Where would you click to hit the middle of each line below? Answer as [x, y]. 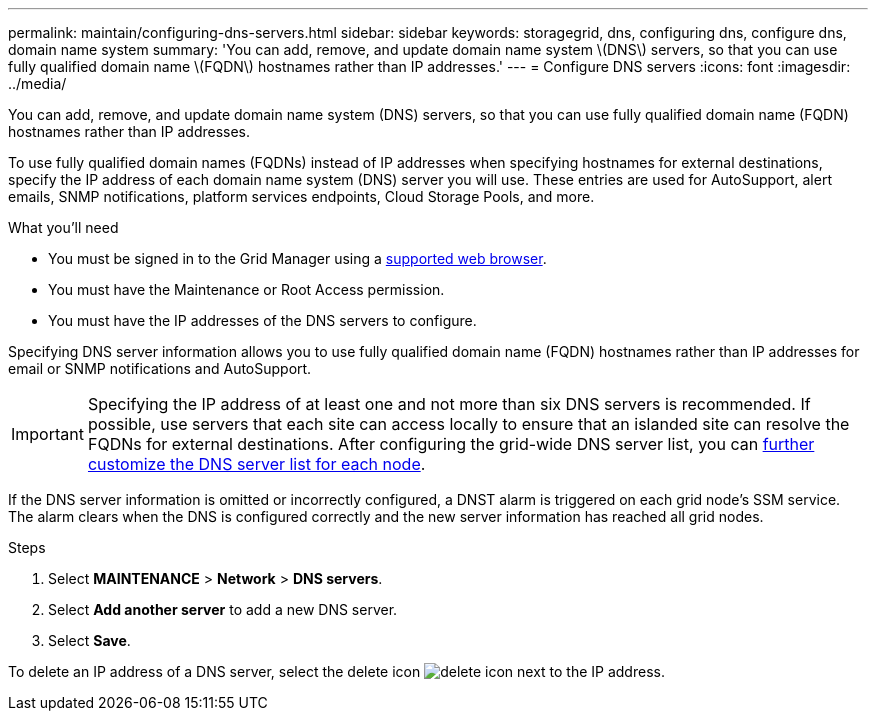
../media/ [37, 83]
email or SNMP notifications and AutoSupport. [160, 368]
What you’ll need [63, 227]
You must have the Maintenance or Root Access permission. [246, 289]
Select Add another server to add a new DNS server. [223, 609]
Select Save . [89, 640]
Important [47, 434]
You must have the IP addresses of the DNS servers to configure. [262, 320]
